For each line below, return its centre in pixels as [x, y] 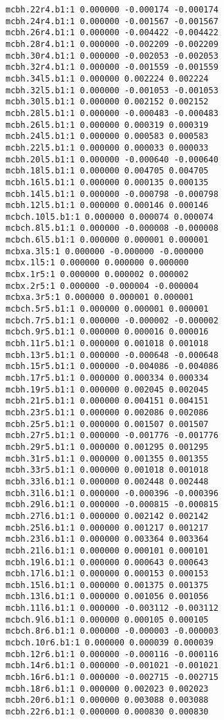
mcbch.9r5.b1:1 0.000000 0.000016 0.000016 [107, 332]
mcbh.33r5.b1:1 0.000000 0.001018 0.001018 [107, 470]
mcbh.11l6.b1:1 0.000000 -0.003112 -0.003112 [112, 608]
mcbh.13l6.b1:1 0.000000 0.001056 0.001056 [107, 597]
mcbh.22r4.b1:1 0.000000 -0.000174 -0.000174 [112, 10]
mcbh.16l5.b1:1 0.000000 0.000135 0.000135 [107, 182]
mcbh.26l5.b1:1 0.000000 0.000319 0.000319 [107, 125]
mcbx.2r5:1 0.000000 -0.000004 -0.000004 [102, 286]
